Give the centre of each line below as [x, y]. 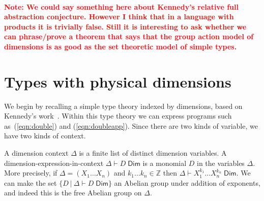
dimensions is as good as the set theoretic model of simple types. [121, 46]
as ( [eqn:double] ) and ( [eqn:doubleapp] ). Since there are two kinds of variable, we [131, 125]
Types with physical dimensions [118, 81]
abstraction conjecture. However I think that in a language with [119, 17]
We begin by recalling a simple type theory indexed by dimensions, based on [123, 106]
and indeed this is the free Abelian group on [73, 193]
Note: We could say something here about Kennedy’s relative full [121, 6]
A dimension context [36, 153]
